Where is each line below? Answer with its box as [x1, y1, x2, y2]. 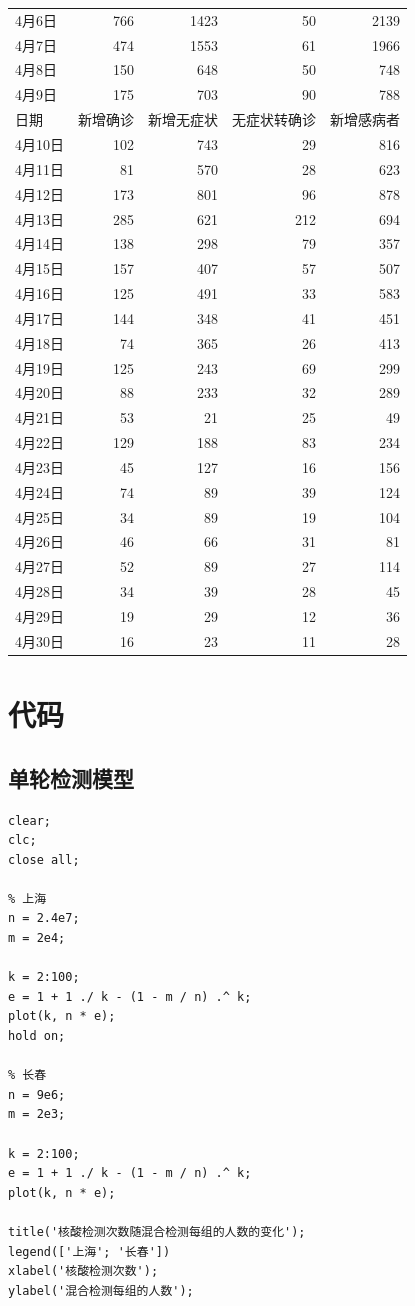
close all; [8, 852, 80, 867]
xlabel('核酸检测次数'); [8, 1264, 159, 1279]
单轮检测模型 [8, 762, 134, 793]
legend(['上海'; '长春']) [8, 1244, 171, 1259]
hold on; [8, 1029, 66, 1044]
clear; [8, 813, 51, 828]
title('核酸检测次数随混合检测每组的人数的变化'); [8, 1224, 306, 1239]
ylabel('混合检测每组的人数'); [8, 1283, 194, 1298]
